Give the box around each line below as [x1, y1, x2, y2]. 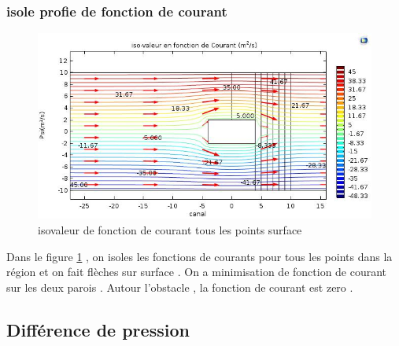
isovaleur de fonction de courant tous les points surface [38, 222, 302, 237]
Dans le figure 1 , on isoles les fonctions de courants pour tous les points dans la [6, 248, 393, 264]
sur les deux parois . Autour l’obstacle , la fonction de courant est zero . [6, 278, 353, 295]
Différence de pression [6, 317, 190, 341]
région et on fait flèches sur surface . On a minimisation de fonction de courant [6, 263, 387, 280]
